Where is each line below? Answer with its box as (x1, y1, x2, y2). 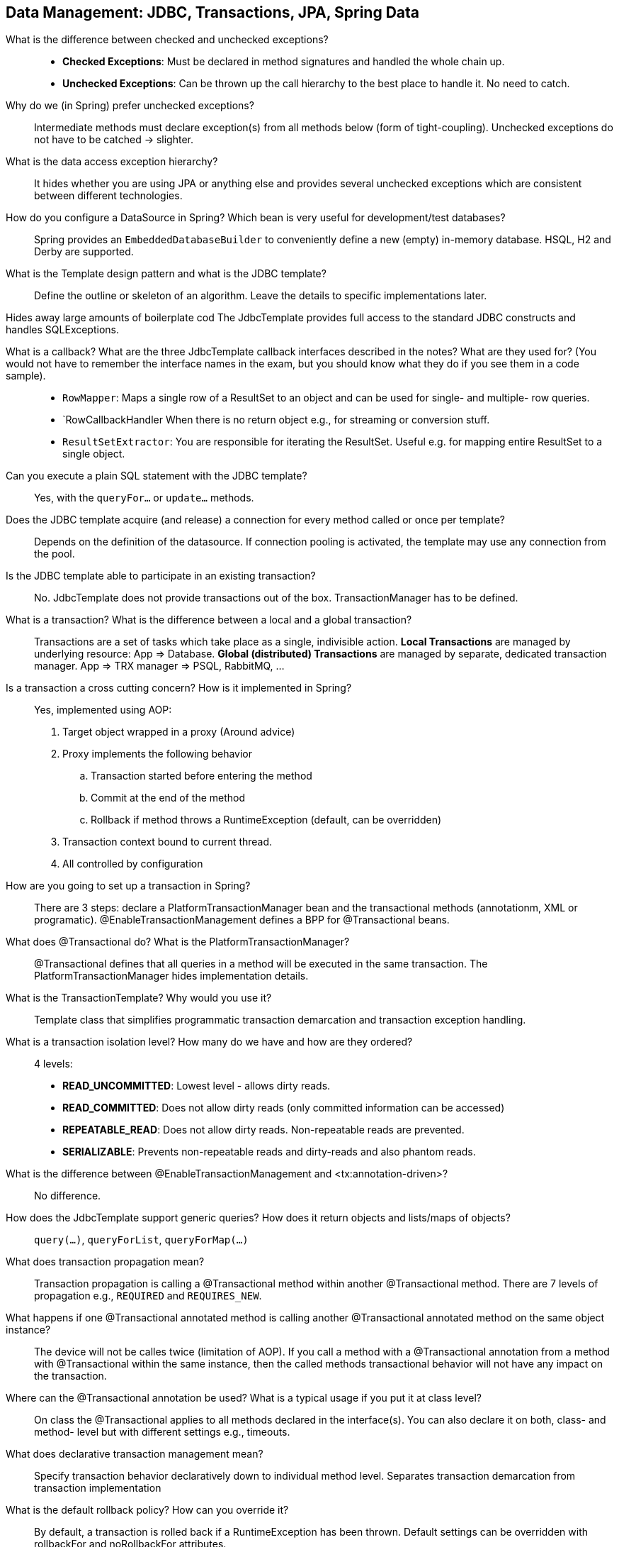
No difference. (34, 1190, 101, 1202)
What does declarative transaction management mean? (6, 1448, 263, 1460)
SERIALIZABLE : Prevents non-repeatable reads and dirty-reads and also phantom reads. (62, 1146, 476, 1158)
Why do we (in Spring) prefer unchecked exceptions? (6, 99, 254, 112)
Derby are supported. (34, 245, 134, 258)
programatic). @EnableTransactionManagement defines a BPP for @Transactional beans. (34, 914, 450, 926)
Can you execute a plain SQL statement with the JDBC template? (6, 470, 307, 482)
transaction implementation (34, 1482, 161, 1495)
